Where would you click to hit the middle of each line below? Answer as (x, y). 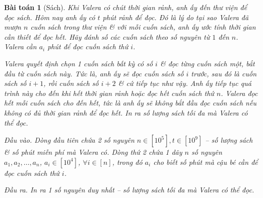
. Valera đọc (239, 93)
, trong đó (127, 162)
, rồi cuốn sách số (71, 83)
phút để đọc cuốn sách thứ (88, 46)
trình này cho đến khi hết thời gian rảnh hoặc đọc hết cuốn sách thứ (109, 93)
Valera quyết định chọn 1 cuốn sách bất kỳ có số (79, 63)
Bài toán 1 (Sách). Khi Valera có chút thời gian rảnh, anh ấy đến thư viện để (126, 7)
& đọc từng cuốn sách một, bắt (207, 63)
